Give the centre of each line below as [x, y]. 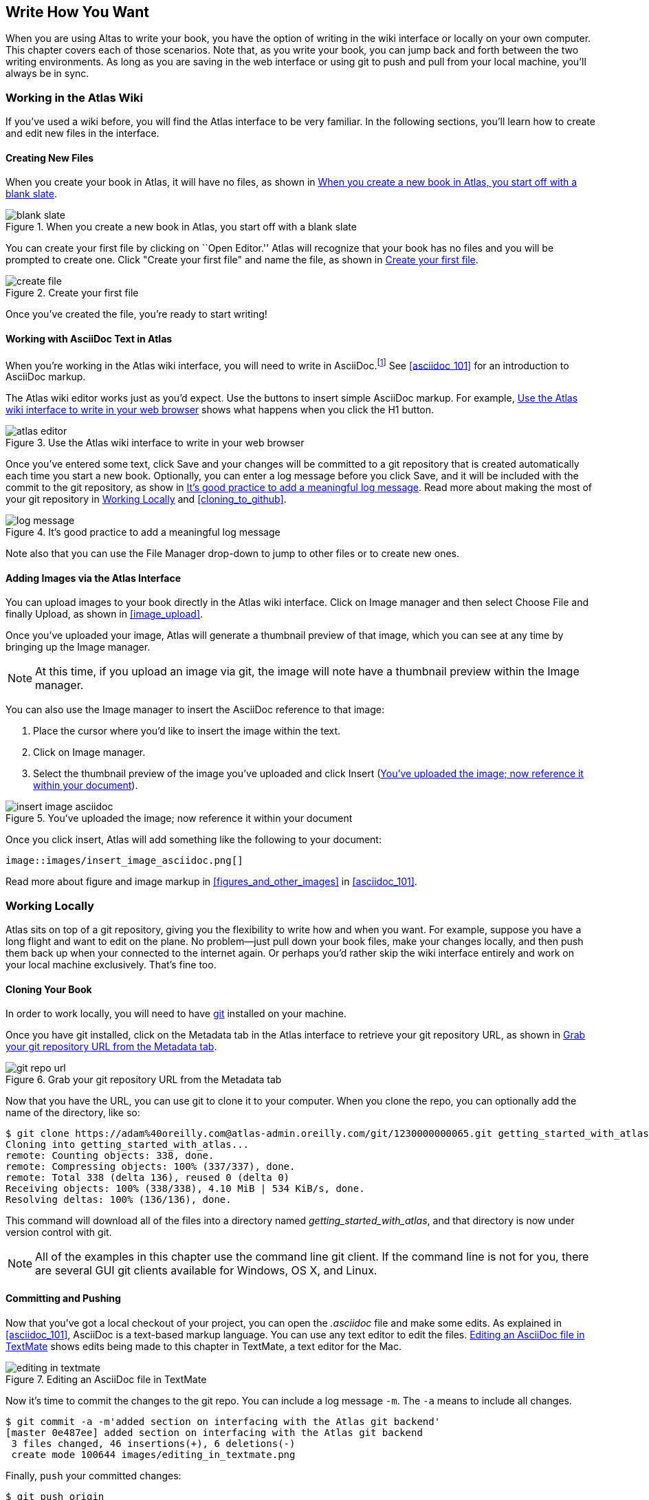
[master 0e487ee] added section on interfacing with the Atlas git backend [214, 1432]
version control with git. [59, 1232]
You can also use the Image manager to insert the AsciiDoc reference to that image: [195, 710]
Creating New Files [50, 157]
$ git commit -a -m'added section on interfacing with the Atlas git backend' [223, 1421]
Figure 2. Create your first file [72, 293]
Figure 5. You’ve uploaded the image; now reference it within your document [179, 818]
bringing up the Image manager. [78, 647]
